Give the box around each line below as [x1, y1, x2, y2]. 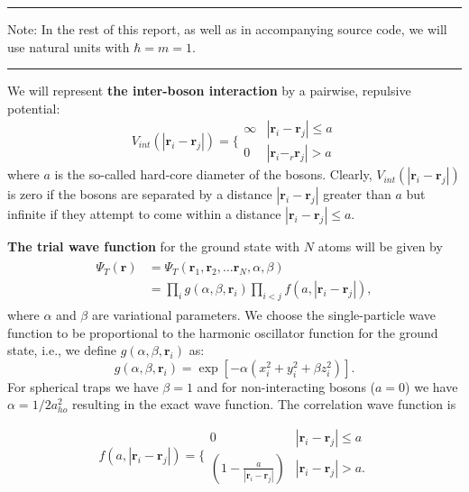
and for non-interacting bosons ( [197, 377, 376, 396]
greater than [323, 185, 391, 204]
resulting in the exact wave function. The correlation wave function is [71, 395, 456, 414]
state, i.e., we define [7, 341, 117, 360]
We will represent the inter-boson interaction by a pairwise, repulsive [7, 81, 411, 100]
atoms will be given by [317, 237, 443, 256]
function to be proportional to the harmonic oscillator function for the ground [7, 323, 438, 342]
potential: [7, 98, 60, 117]
